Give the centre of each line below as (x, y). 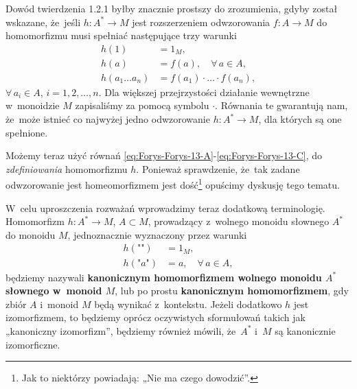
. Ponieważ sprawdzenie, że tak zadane (218, 168)
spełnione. (27, 132)
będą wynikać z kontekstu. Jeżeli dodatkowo (188, 304)
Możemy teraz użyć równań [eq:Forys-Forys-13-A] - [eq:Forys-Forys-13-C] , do (164, 155)
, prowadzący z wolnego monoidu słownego (239, 221)
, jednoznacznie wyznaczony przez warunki (157, 234)
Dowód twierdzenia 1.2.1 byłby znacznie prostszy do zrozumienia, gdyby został (172, 8)
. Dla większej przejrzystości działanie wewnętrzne (204, 92)
